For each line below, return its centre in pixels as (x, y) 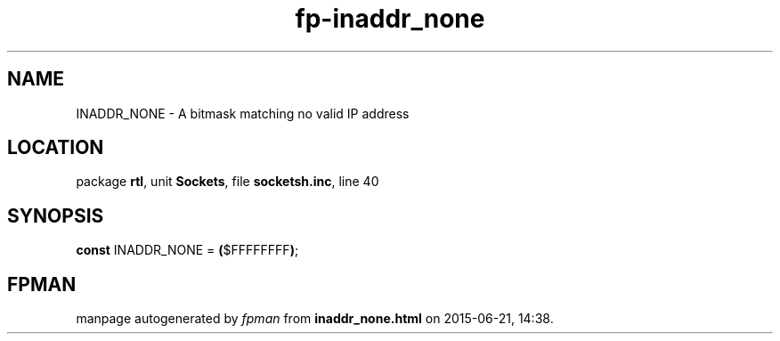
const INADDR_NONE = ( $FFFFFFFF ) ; (187, 250)
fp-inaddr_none (390, 19)
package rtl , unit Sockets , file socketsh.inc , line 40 (227, 182)
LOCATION (56, 148)
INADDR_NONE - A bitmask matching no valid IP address (243, 113)
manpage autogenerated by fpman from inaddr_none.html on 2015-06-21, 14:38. (315, 319)
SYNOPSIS (56, 215)
